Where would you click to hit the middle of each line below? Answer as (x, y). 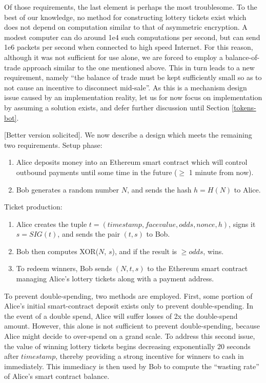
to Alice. (247, 189)
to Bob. (158, 234)
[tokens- (244, 107)
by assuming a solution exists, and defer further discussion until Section (117, 107)
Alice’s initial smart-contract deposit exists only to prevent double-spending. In (129, 306)
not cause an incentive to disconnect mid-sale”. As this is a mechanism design (126, 87)
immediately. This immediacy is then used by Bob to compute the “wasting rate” (132, 366)
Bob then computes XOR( (57, 251)
